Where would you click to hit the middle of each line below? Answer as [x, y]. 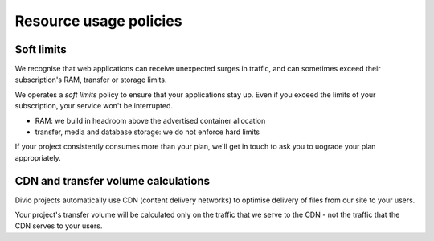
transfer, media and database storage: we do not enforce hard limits [147, 132]
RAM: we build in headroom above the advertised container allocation [150, 120]
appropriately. [38, 157]
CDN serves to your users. [59, 226]
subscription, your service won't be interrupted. [94, 106]
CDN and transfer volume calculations [113, 181]
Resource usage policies [98, 21]
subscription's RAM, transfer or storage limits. [91, 80]
